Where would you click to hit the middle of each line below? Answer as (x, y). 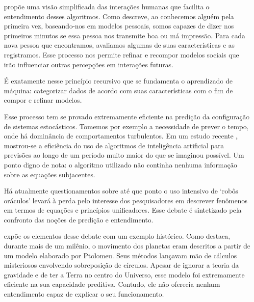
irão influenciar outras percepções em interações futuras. (89, 64)
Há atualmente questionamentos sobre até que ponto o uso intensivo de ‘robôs (121, 191)
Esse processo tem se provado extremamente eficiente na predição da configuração (127, 116)
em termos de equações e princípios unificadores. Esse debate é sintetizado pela (123, 210)
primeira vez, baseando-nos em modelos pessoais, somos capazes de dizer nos (119, 26)
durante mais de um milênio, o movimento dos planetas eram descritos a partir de (127, 246)
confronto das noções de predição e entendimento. (79, 219)
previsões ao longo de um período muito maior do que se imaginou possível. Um (124, 155)
